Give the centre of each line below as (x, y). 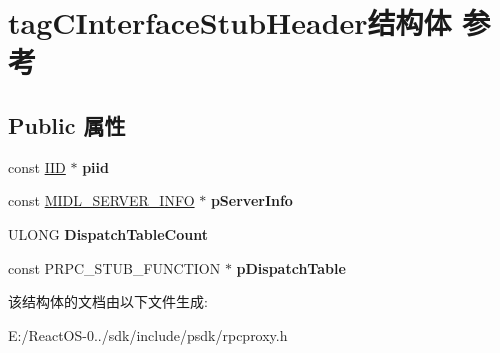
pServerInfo (251, 200)
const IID (37, 166)
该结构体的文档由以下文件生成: (108, 301)
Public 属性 (67, 124)
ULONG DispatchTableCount (108, 233)
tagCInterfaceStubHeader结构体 (230, 22)
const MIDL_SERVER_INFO (101, 200)
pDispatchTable (291, 267)
